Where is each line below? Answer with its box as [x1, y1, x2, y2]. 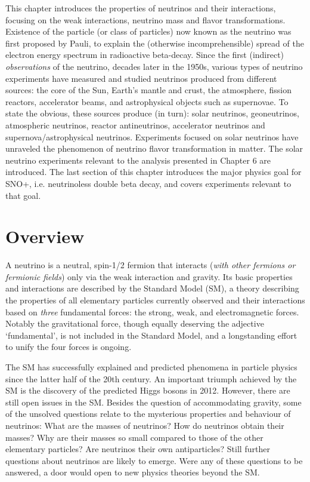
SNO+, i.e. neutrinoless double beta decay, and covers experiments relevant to [5, 177, 292, 189]
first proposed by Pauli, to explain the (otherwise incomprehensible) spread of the [5, 36, 304, 49]
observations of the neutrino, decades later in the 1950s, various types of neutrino [5, 60, 303, 72]
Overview [5, 224, 85, 248]
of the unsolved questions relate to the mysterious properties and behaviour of [5, 407, 291, 420]
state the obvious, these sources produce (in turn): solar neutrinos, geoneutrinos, [5, 107, 299, 119]
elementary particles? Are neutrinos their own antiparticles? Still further [5, 443, 270, 455]
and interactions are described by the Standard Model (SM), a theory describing [5, 282, 299, 294]
